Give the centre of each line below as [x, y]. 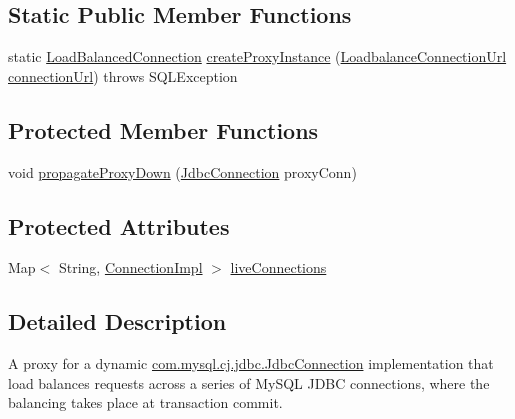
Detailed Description [117, 321]
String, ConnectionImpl [130, 267]
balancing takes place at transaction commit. [145, 402]
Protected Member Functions [163, 129]
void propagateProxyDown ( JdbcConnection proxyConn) [182, 171]
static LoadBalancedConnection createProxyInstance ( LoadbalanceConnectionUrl [257, 56]
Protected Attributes [119, 225]
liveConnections [278, 267]
